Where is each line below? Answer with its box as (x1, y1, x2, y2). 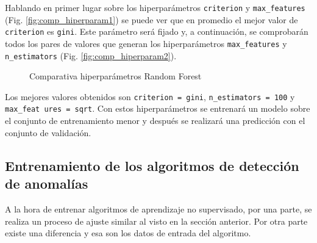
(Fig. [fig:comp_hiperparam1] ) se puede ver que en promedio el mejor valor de (5, 13, 298, 26)
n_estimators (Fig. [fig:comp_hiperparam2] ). (5, 49, 177, 62)
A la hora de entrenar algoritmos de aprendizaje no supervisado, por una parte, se (5, 202, 312, 215)
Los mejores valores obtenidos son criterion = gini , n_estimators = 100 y (5, 90, 295, 103)
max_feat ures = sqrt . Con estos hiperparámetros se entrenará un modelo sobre (5, 102, 310, 115)
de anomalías (5, 174, 88, 193)
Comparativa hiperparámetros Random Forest (29, 70, 202, 82)
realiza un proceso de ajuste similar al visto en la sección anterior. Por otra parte (5, 214, 308, 227)
